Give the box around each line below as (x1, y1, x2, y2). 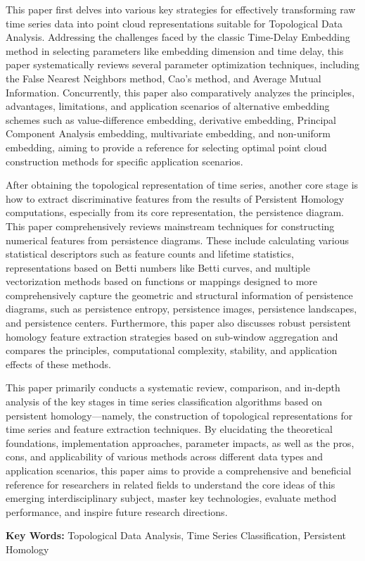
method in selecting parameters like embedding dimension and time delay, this (6, 43, 344, 58)
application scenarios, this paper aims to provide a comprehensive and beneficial (6, 463, 352, 477)
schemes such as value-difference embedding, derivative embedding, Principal (6, 112, 336, 127)
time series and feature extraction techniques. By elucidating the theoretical (6, 422, 333, 436)
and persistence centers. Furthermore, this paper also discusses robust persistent (6, 315, 352, 330)
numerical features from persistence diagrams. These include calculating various (6, 232, 349, 247)
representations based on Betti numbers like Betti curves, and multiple (6, 260, 310, 275)
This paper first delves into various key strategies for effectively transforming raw (6, 2, 356, 16)
